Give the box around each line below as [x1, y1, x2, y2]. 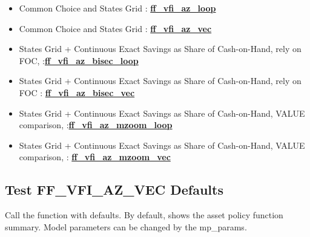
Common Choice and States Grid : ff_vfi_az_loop [19, 2, 216, 14]
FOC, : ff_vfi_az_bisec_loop [19, 54, 139, 67]
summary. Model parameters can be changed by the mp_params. [5, 220, 247, 233]
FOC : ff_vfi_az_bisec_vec [19, 86, 135, 99]
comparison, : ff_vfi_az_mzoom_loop [19, 118, 173, 131]
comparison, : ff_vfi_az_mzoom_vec [19, 151, 171, 163]
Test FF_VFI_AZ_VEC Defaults [5, 180, 223, 199]
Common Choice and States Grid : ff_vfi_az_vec [19, 22, 212, 34]
